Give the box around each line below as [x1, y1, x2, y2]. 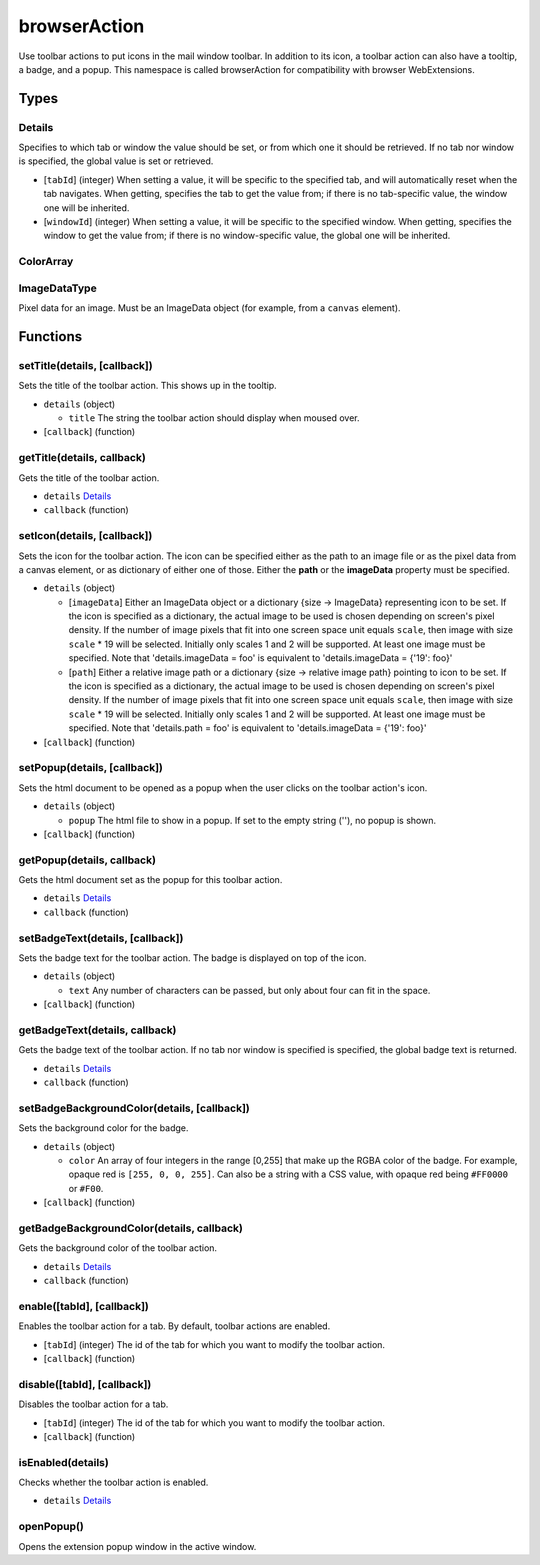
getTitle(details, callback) [18, 451, 147, 465]
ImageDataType [18, 281, 97, 295]
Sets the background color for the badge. [18, 1122, 189, 1134]
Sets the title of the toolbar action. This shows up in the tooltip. [18, 380, 277, 392]
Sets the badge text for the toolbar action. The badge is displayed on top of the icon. [18, 951, 367, 964]
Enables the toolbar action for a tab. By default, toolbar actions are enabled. [18, 1320, 331, 1332]
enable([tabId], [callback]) [18, 1299, 149, 1313]
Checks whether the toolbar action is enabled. [18, 1476, 209, 1489]
